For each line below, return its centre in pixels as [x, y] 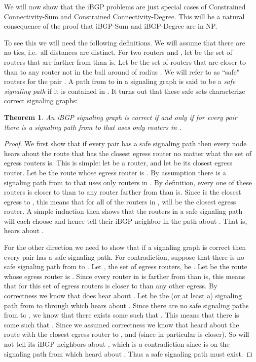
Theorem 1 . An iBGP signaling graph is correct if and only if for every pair [121, 117]
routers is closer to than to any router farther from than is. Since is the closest [123, 192]
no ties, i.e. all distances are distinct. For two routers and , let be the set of [118, 52]
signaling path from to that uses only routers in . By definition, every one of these [128, 182]
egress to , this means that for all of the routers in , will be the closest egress [120, 201]
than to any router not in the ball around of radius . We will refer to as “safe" [122, 71]
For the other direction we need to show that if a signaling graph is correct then [125, 247]
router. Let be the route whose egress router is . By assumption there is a [115, 172]
